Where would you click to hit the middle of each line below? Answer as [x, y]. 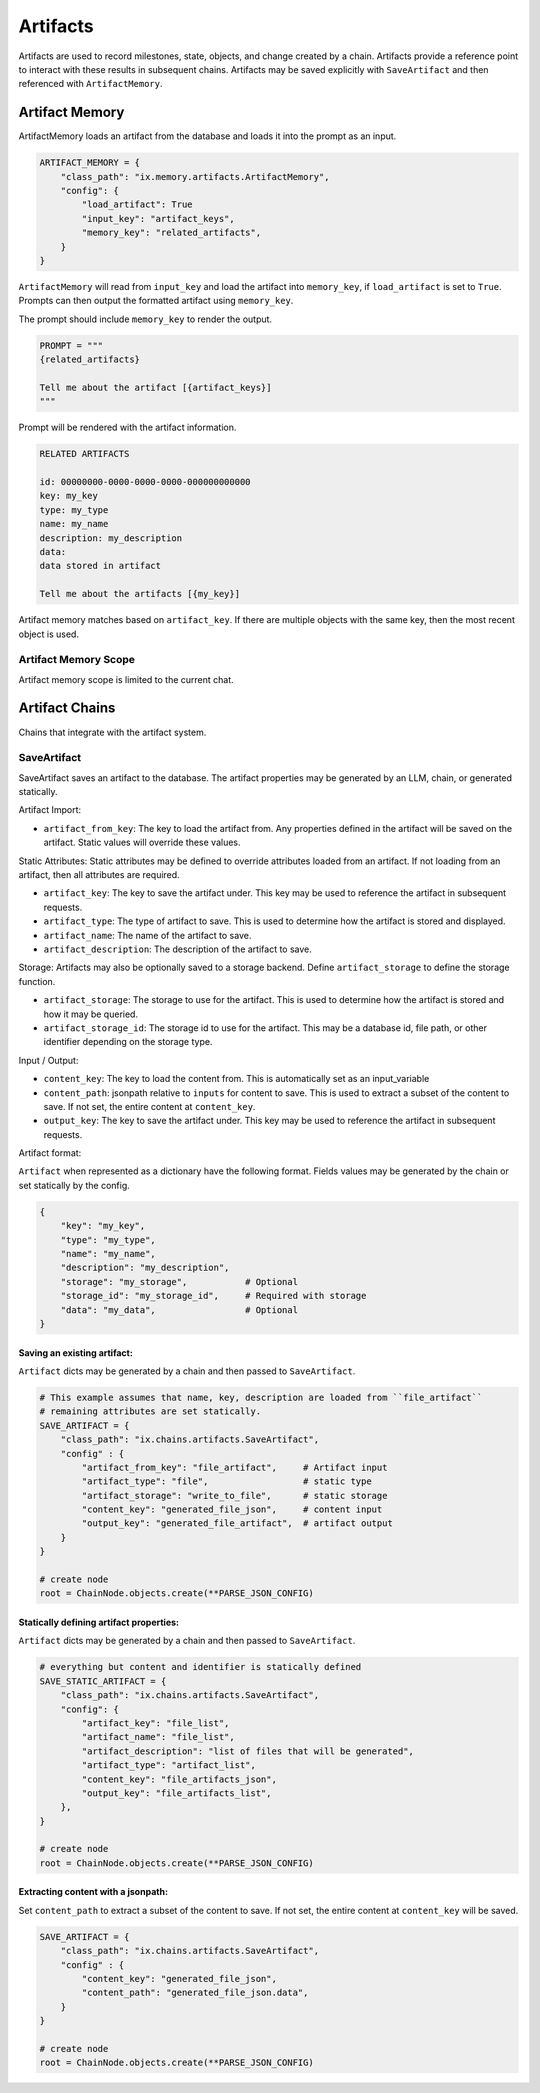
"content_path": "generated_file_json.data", [195, 1993]
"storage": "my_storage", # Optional [179, 1281]
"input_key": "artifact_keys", [158, 218]
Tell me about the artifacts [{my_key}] [139, 594]
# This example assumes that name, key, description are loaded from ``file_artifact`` [261, 1397]
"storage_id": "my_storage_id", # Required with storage [213, 1296]
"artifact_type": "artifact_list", [169, 1765]
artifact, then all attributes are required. [99, 875]
